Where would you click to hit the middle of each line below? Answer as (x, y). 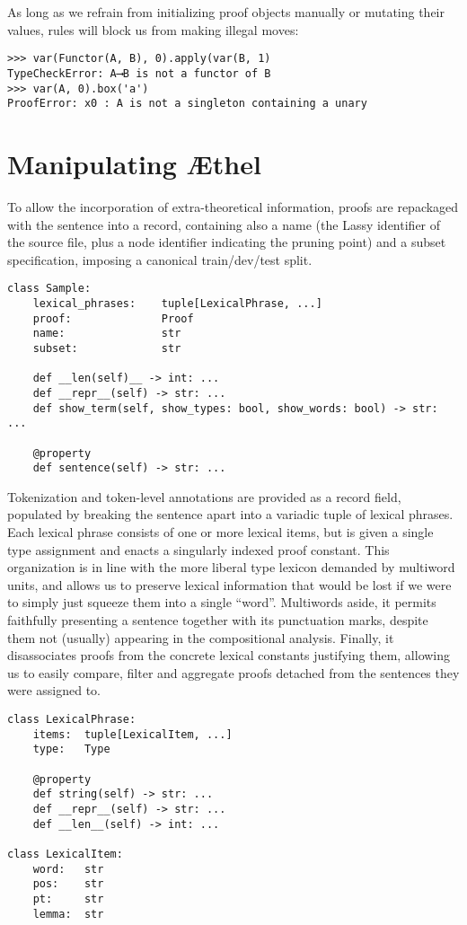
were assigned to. (54, 690)
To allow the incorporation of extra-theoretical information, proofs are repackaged (233, 206)
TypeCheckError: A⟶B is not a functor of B (139, 73)
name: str (107, 334)
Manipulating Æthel (134, 163)
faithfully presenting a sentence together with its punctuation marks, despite (218, 620)
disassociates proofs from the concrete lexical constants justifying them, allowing (229, 655)
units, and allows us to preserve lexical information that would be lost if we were (229, 584)
